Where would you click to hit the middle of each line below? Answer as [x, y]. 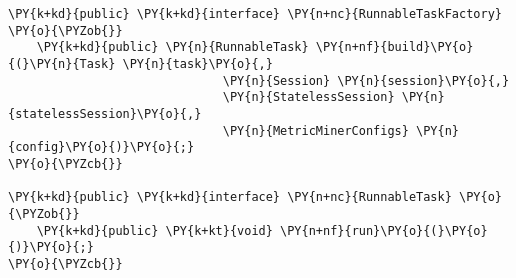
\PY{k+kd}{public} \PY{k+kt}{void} [154, 230]
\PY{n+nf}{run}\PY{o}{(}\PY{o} [384, 230]
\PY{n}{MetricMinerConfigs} [315, 130]
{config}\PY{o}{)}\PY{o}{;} [101, 147]
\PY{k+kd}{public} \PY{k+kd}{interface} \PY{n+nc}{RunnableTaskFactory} [255, 14]
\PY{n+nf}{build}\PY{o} [394, 47]
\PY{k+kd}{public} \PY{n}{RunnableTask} [172, 47]
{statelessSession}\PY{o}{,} [105, 113]
